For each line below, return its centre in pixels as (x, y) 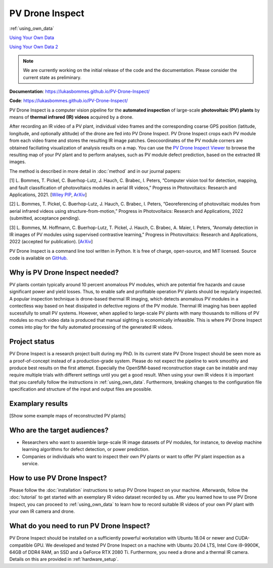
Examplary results (39, 404)
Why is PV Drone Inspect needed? (64, 272)
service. (30, 464)
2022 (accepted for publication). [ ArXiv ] (51, 242)
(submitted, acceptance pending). (45, 218)
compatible (21, 545)
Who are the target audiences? (59, 430)
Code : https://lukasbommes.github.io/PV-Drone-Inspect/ (69, 101)
